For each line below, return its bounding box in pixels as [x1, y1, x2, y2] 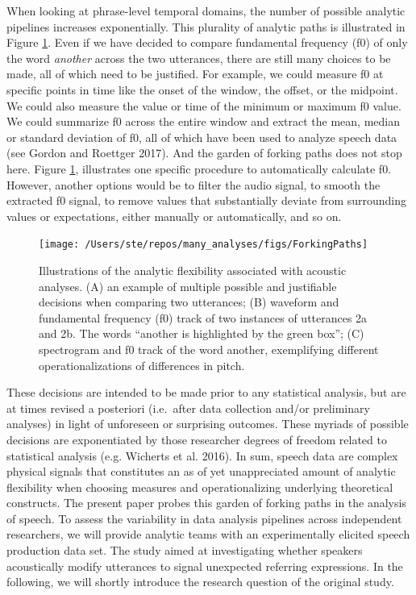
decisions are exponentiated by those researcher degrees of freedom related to [6, 431, 387, 447]
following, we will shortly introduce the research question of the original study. [6, 573, 394, 590]
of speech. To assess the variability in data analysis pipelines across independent [6, 510, 402, 526]
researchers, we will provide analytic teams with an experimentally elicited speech [6, 526, 410, 543]
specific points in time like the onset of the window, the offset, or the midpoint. [6, 81, 398, 98]
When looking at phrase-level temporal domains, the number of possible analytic [6, 2, 406, 19]
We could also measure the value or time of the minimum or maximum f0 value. [6, 97, 401, 114]
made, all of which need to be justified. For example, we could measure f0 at [6, 65, 384, 82]
